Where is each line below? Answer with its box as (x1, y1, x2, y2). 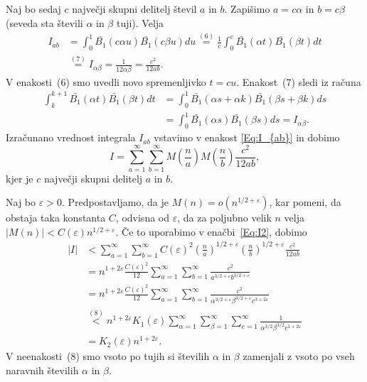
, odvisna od (115, 210, 170, 225)
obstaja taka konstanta (6, 210, 106, 225)
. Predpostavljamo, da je (61, 195, 169, 209)
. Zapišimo (224, 1, 270, 16)
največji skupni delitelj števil (72, 1, 197, 16)
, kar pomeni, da (269, 195, 341, 209)
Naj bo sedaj (6, 1, 61, 16)
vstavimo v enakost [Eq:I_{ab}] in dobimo (154, 130, 340, 145)
